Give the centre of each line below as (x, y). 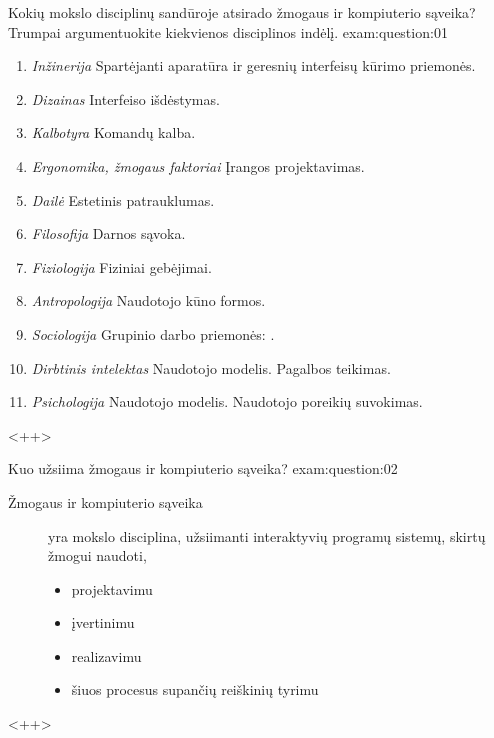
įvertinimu (103, 622)
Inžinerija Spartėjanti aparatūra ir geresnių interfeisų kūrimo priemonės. (253, 65)
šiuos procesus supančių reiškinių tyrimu (195, 689)
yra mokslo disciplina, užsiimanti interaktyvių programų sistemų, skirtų (267, 535)
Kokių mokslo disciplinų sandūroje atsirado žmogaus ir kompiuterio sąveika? (242, 12)
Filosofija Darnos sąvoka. (108, 233)
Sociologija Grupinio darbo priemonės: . (153, 333)
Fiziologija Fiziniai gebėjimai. (121, 266)
